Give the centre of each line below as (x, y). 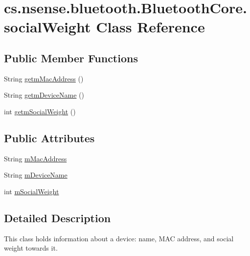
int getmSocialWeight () (40, 111)
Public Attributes (49, 138)
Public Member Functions (71, 58)
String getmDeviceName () (44, 95)
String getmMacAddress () (44, 78)
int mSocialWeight (32, 191)
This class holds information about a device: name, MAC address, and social (119, 238)
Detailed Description (57, 218)
